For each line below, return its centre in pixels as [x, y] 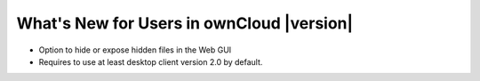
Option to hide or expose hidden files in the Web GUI [135, 50]
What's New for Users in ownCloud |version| [185, 23]
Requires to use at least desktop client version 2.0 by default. [151, 61]
